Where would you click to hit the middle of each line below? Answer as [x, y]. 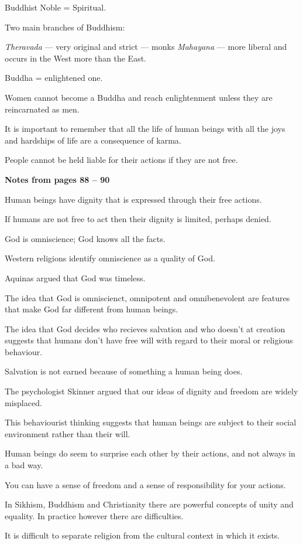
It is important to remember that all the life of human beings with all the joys [145, 129]
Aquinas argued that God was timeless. [75, 277]
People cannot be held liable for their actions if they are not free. [121, 160]
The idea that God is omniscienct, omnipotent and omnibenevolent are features [147, 297]
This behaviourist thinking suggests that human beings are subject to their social [151, 422]
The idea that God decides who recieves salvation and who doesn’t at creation [145, 328]
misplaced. [23, 402]
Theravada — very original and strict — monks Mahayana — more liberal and [146, 47]
